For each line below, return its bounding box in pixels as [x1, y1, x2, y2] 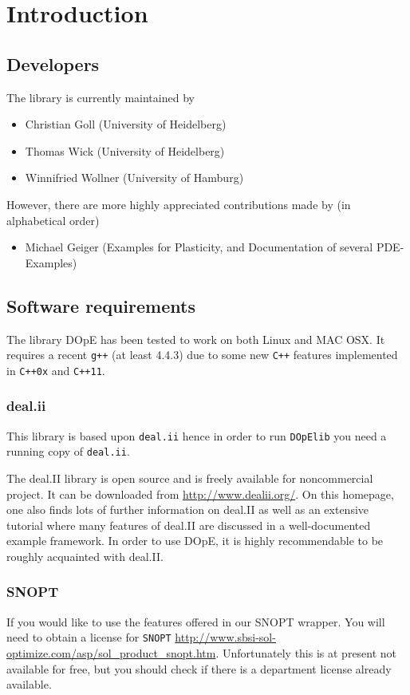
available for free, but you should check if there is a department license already [6, 660, 392, 677]
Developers [6, 51, 100, 76]
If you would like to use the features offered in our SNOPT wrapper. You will [6, 613, 385, 630]
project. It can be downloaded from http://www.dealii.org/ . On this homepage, [6, 485, 394, 502]
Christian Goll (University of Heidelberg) [25, 116, 227, 132]
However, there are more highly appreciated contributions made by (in [6, 195, 351, 212]
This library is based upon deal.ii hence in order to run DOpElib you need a [6, 427, 387, 444]
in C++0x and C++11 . [6, 361, 105, 378]
